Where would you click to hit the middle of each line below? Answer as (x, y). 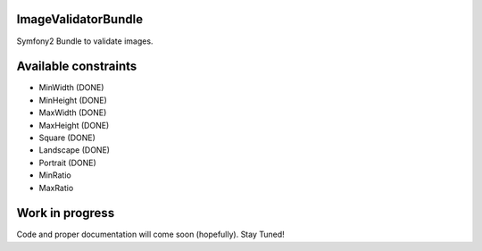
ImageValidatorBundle (79, 19)
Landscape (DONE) (75, 150)
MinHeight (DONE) (73, 100)
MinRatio (55, 175)
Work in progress (66, 213)
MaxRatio (56, 188)
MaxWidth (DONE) (73, 113)
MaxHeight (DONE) (74, 125)
